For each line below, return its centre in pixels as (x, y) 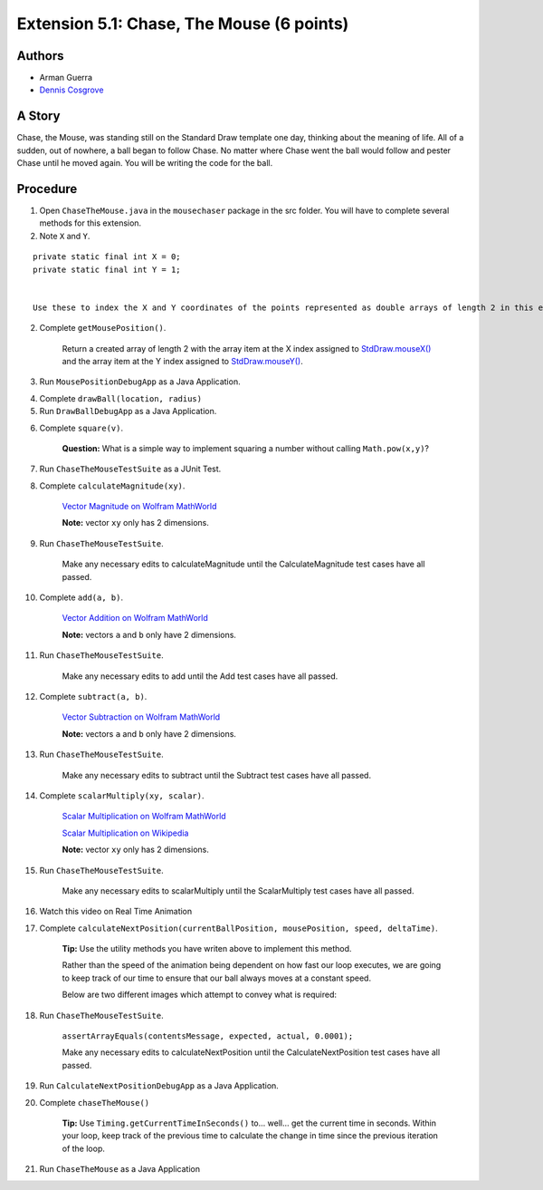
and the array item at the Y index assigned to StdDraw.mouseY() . (182, 361)
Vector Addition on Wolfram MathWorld (135, 618)
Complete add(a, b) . (81, 597)
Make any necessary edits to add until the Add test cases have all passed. (200, 676)
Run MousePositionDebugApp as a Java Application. (140, 382)
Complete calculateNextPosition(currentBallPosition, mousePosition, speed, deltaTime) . (238, 928)
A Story (38, 116)
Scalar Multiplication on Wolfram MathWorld (144, 817)
